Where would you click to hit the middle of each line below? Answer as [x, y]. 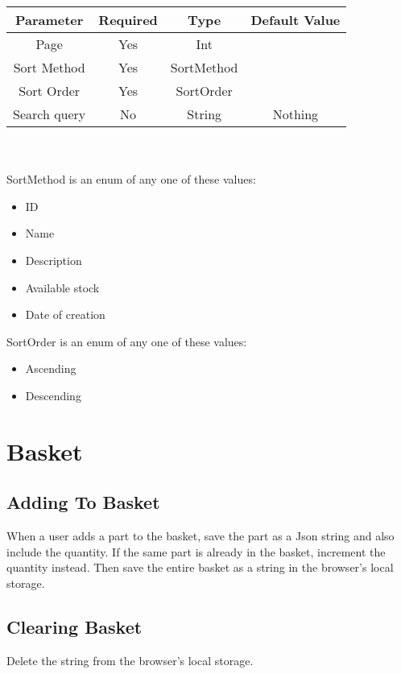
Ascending [51, 368]
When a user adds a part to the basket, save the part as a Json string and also [200, 536]
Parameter [49, 20]
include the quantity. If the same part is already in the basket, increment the [196, 551]
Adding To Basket [83, 502]
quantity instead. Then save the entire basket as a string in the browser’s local [200, 567]
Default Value [296, 20]
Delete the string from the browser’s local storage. [130, 660]
